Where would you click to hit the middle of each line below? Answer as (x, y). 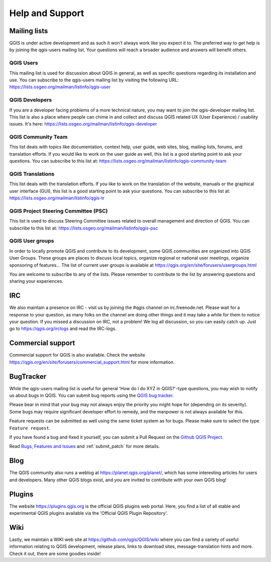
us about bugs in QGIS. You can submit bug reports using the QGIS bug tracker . (92, 396)
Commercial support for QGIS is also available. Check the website (77, 355)
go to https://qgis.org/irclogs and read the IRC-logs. (63, 328)
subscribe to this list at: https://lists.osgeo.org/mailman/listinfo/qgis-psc (84, 228)
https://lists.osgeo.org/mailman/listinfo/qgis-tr (57, 198)
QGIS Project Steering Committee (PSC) (58, 211)
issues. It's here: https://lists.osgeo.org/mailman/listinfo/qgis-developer (83, 124)
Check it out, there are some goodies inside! (55, 553)
